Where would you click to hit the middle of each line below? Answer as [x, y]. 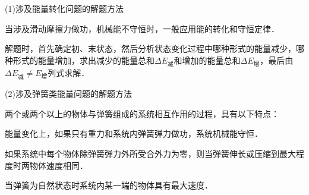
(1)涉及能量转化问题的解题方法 [64, 8]
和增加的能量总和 [207, 60]
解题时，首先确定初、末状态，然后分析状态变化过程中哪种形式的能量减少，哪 [154, 48]
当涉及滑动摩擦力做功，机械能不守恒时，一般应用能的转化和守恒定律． [142, 28]
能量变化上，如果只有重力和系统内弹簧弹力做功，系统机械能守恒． [134, 133]
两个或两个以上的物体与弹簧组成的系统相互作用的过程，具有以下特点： [142, 113]
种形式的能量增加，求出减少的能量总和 [80, 60]
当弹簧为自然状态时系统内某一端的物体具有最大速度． [109, 185]
